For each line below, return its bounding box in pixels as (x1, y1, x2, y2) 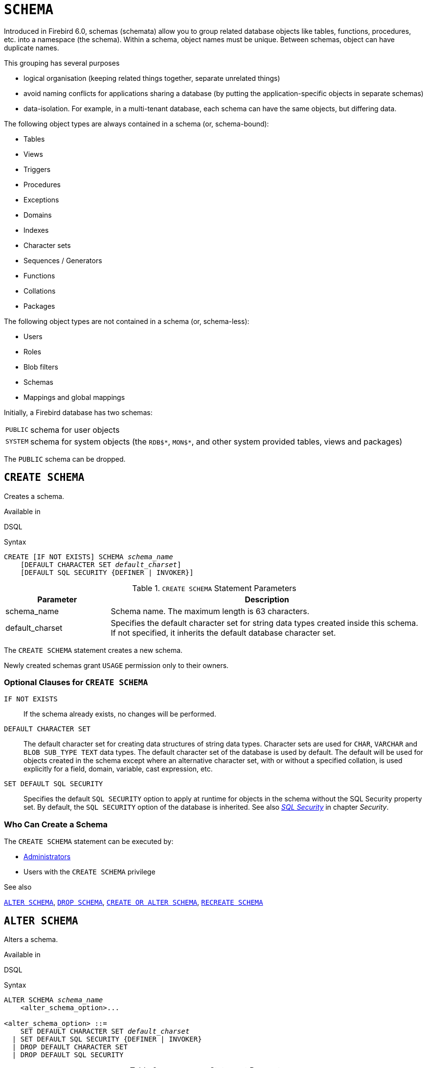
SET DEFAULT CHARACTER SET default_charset (20, 1027, 190, 1035)
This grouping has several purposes (4, 58, 120, 67)
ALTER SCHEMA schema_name (4, 995, 103, 1004)
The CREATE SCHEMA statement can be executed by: (4, 837, 174, 846)
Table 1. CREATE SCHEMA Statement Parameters (132, 583, 296, 593)
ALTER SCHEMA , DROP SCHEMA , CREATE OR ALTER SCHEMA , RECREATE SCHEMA (4, 898, 263, 907)
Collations (23, 286, 56, 295)
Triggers (23, 165, 51, 174)
